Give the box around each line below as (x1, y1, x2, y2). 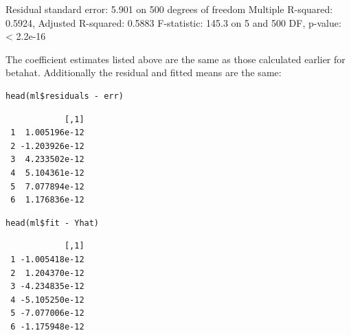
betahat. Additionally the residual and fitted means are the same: (5, 65, 282, 80)
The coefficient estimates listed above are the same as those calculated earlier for (5, 51, 346, 66)
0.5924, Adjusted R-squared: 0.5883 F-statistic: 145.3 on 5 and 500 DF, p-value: (5, 15, 341, 30)
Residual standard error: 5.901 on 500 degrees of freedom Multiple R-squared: (5, 2, 333, 16)
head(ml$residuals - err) (5, 91, 124, 101)
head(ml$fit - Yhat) (5, 218, 100, 228)
